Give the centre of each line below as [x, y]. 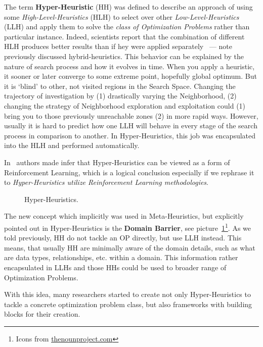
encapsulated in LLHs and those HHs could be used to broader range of [115, 267]
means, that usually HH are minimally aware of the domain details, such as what [130, 247]
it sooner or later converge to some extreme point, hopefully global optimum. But [130, 76]
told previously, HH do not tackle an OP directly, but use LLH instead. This [123, 238]
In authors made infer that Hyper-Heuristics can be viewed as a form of [117, 162]
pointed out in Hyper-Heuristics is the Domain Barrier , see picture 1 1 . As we [128, 227]
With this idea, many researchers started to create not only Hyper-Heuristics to [127, 294]
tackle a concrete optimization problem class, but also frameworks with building [128, 304]
